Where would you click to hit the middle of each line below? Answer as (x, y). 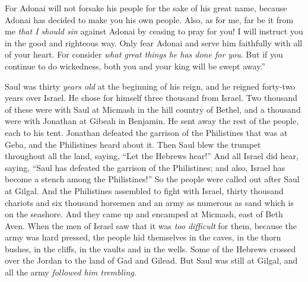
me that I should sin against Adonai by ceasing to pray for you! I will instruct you (154, 31)
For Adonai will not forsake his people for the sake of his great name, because (146, 8)
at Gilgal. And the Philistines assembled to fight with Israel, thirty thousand (144, 190)
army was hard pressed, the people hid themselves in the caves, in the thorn (143, 237)
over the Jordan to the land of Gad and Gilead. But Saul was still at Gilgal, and (151, 260)
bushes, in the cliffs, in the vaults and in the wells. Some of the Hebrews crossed (150, 248)
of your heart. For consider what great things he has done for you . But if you (144, 54)
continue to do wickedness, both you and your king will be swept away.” (135, 66)
